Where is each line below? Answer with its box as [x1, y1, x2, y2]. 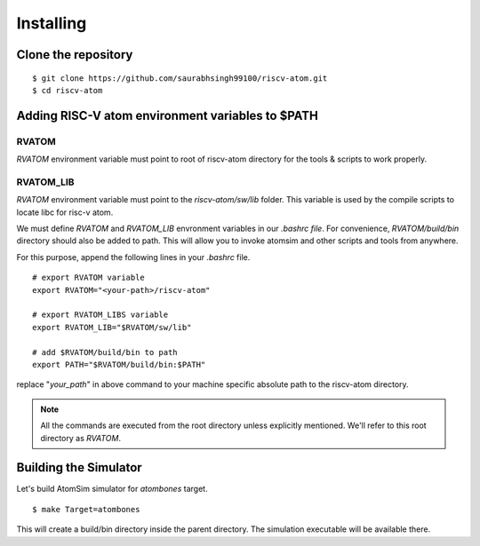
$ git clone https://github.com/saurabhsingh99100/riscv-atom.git [32, 73, 328, 83]
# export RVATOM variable [32, 273, 146, 283]
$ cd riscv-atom [32, 85, 103, 95]
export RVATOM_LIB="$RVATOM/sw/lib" [32, 322, 192, 332]
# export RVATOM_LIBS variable [32, 310, 169, 320]
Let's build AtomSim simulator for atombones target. [16, 484, 208, 495]
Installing [16, 13, 87, 33]
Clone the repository [16, 47, 133, 62]
